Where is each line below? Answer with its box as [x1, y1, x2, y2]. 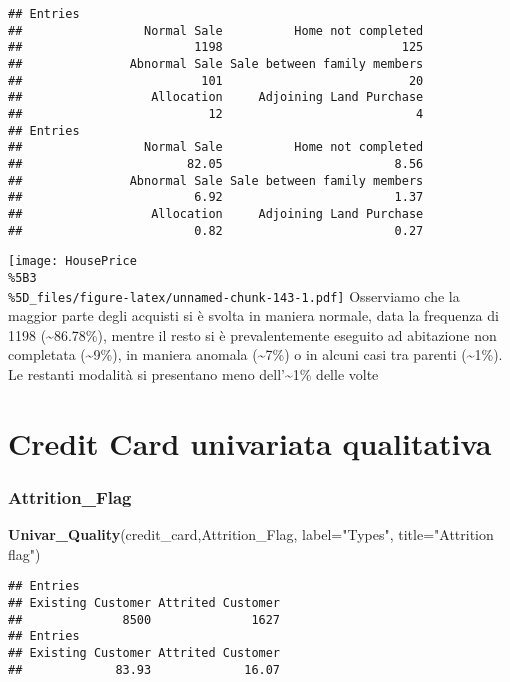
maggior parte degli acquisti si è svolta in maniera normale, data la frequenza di [8, 305, 499, 326]
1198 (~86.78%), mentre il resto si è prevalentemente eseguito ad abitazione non [8, 324, 497, 345]
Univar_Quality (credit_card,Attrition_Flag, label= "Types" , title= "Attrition [8, 524, 494, 545]
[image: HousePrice [8, 254, 137, 269]
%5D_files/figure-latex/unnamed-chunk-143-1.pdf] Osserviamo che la [8, 285, 460, 306]
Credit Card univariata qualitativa [8, 422, 492, 463]
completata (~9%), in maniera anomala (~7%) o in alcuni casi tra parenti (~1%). [8, 344, 503, 365]
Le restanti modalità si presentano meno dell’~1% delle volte [8, 363, 379, 384]
